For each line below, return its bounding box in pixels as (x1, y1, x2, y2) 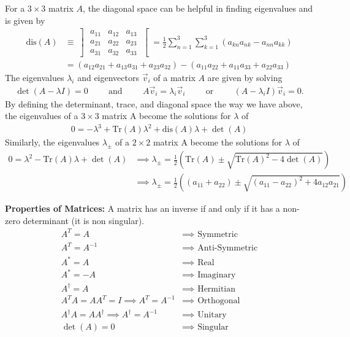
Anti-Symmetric (197, 244, 258, 253)
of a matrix (153, 71, 196, 83)
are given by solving (207, 71, 283, 83)
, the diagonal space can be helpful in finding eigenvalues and (83, 2, 313, 14)
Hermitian (197, 284, 236, 293)
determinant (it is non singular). (23, 214, 145, 227)
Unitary (197, 311, 227, 320)
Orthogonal (197, 296, 240, 306)
